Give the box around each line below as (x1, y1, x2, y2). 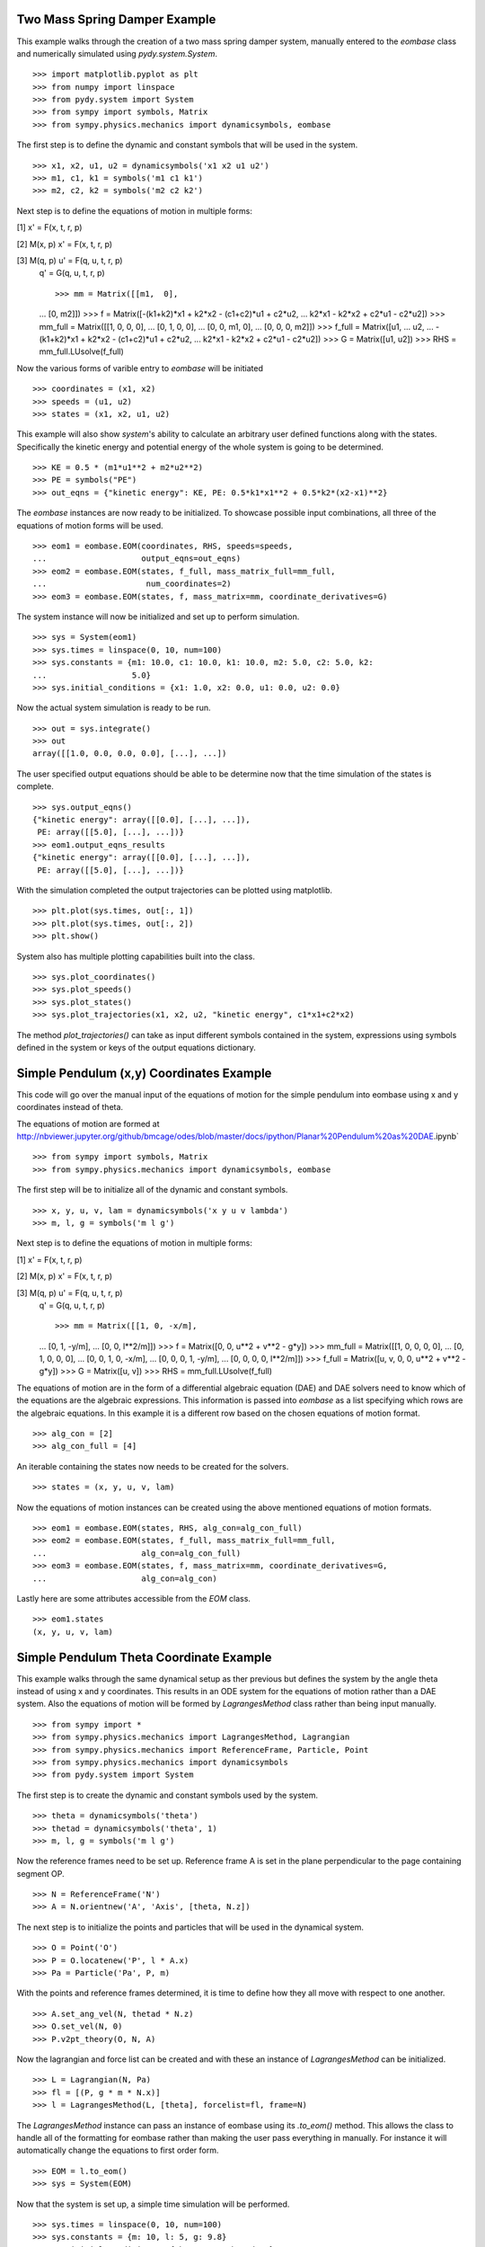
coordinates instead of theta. (16, 1102, 124, 1113)
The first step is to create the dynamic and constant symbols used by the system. (16, 1790, 319, 1800)
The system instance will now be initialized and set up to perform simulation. (16, 611, 300, 622)
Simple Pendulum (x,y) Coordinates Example (16, 1065, 272, 1080)
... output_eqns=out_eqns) (32, 554, 242, 564)
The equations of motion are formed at (16, 1118, 161, 1129)
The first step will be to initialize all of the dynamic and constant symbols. (16, 1185, 288, 1195)
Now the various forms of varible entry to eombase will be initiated (16, 362, 264, 373)
